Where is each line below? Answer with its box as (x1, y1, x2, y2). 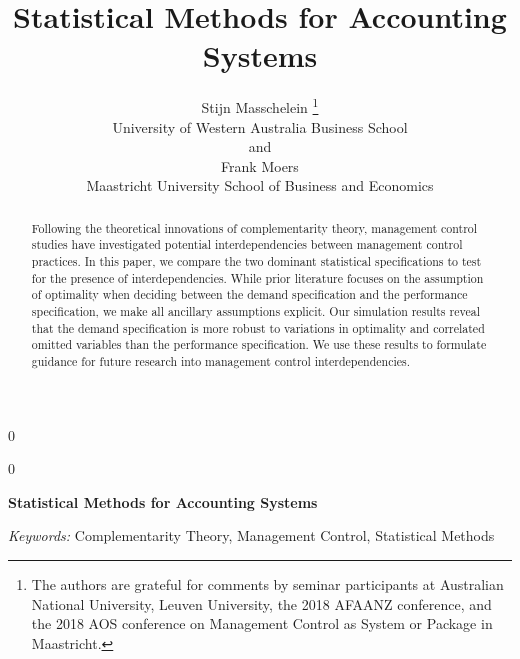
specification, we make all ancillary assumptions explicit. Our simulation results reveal (31, 303, 480, 320)
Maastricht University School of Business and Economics (86, 175, 434, 196)
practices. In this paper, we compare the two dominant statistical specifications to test (31, 253, 482, 270)
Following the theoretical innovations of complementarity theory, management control (31, 219, 478, 236)
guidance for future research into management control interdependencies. (31, 352, 410, 369)
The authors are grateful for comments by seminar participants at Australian (31, 574, 504, 595)
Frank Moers (221, 155, 299, 176)
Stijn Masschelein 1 (201, 94, 319, 117)
